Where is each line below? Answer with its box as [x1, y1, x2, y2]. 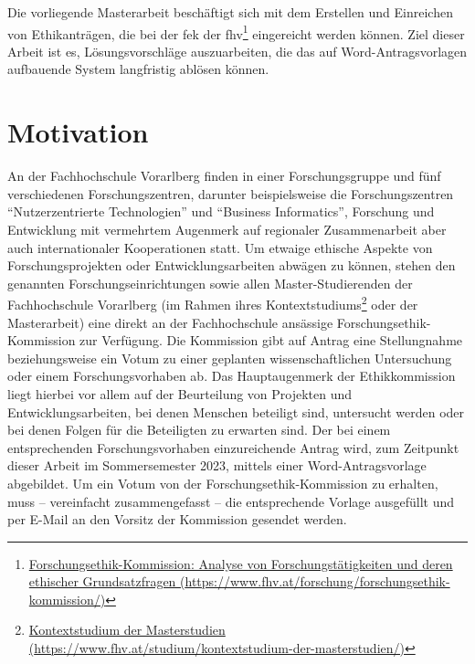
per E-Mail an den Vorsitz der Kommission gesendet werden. [7, 510, 347, 529]
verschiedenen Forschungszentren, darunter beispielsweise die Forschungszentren [7, 184, 454, 203]
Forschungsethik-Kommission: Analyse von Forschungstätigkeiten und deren [28, 553, 453, 573]
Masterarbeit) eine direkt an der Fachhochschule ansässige [7, 312, 333, 332]
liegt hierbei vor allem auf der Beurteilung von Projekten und [7, 384, 353, 403]
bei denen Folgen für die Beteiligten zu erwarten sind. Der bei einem [7, 420, 391, 439]
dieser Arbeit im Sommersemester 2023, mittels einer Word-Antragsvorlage [7, 456, 427, 475]
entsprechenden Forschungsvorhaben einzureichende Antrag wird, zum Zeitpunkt [7, 437, 459, 457]
